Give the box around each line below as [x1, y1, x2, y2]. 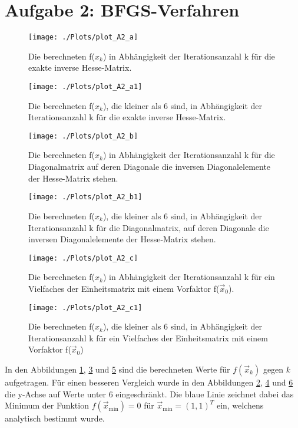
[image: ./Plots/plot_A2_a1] [28, 82, 143, 91]
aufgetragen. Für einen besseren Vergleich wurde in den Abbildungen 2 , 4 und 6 [5, 376, 293, 388]
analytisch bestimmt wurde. [5, 412, 105, 424]
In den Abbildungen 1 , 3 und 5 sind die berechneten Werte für [5, 363, 230, 375]
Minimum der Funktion [5, 399, 89, 411]
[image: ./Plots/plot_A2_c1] [28, 303, 143, 312]
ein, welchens [216, 399, 264, 411]
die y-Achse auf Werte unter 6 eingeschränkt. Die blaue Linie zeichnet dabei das [5, 387, 294, 400]
